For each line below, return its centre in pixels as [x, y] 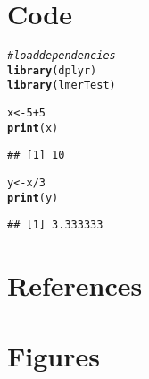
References [75, 285]
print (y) [33, 198]
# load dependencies [62, 56]
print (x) [33, 128]
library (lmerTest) [62, 86]
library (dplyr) [52, 70]
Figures [54, 355]
